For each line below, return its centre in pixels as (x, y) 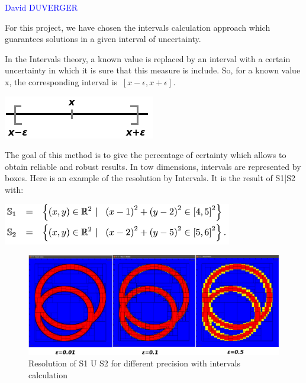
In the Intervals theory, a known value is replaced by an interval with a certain (148, 58)
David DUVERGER (41, 7)
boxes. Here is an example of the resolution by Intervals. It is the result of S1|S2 (150, 178)
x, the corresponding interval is (61, 81)
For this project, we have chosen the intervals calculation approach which (138, 27)
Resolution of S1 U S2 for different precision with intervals (134, 363)
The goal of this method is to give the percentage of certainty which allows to (146, 155)
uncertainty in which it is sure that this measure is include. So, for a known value (153, 70)
